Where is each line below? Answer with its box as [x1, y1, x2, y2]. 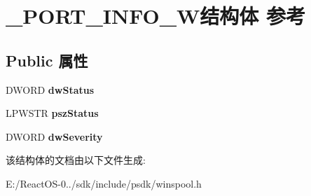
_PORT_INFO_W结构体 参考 [6, 1, 306, 30]
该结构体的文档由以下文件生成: [6, 153, 146, 167]
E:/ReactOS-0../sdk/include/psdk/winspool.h [6, 176, 202, 190]
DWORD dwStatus [6, 82, 95, 97]
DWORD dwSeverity [6, 129, 103, 143]
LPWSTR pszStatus [6, 106, 99, 120]
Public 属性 [6, 49, 88, 71]
